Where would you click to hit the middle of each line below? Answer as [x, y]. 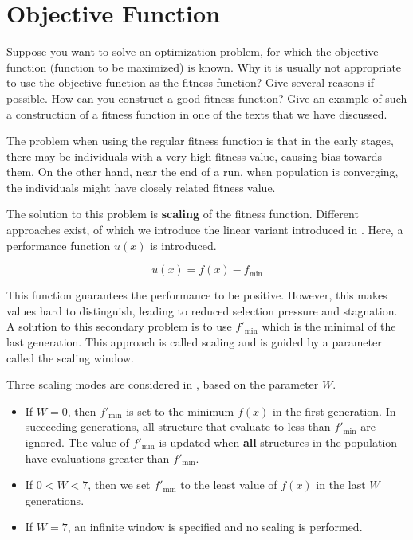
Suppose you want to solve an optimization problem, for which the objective [193, 51]
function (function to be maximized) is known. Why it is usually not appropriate [204, 67]
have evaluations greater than [97, 458]
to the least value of [229, 485]
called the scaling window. [70, 357]
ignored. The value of [77, 442]
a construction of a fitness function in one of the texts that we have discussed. [197, 113]
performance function [59, 245]
